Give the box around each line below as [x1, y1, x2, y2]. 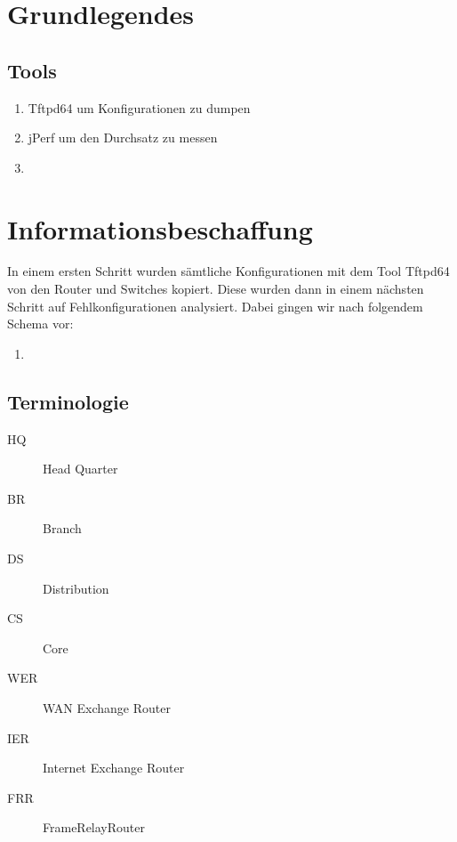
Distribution [43, 579, 109, 597]
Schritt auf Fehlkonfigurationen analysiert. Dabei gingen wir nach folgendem [7, 296, 423, 315]
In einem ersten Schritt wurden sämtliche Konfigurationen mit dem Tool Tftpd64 [7, 262, 450, 280]
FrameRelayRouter [43, 818, 145, 837]
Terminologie [7, 387, 129, 415]
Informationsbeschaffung [7, 210, 313, 247]
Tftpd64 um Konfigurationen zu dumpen [28, 98, 251, 117]
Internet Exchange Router [43, 758, 185, 777]
